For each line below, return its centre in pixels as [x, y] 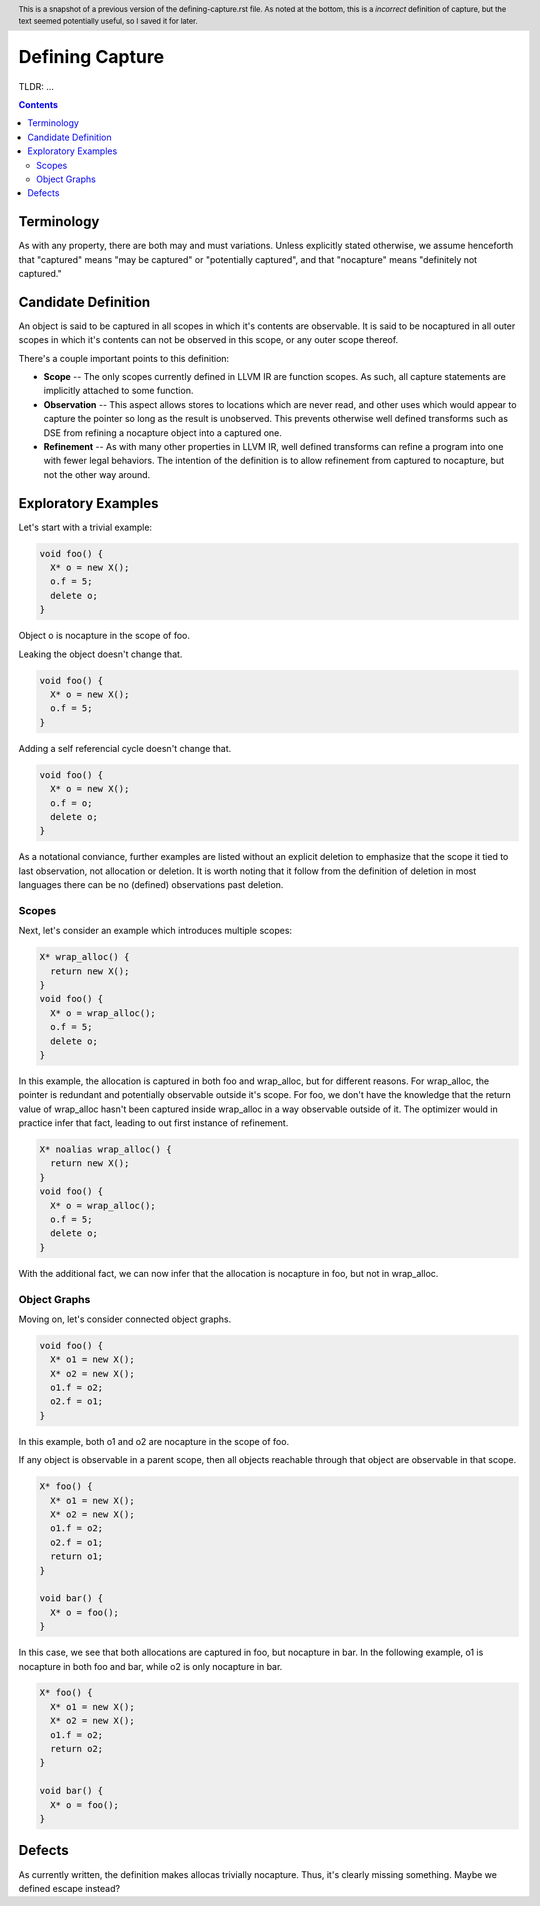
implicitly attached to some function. [118, 391]
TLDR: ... [36, 86]
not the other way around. [97, 474]
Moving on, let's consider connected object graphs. [125, 1319]
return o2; [77, 1749]
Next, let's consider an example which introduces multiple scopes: [155, 931]
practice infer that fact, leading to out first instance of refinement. [153, 1123]
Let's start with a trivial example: [85, 527]
